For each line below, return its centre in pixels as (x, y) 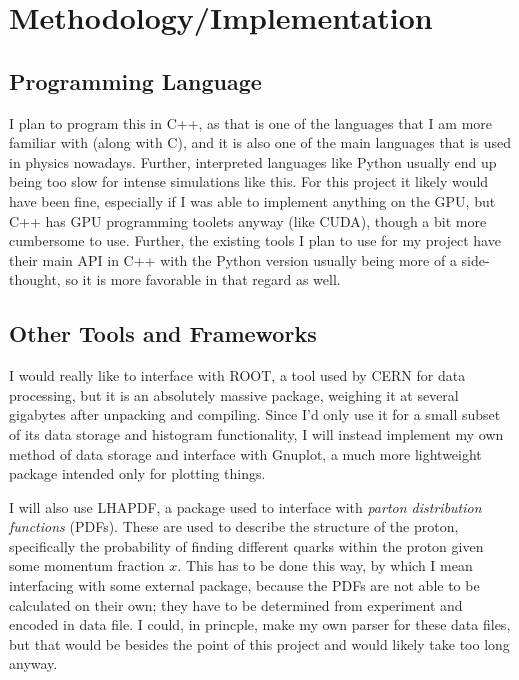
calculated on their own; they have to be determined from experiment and (236, 604)
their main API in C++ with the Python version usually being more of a (233, 259)
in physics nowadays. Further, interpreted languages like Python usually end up (253, 161)
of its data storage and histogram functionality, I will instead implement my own (256, 433)
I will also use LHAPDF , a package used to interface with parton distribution (245, 506)
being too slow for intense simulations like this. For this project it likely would (249, 181)
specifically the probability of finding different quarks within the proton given (246, 545)
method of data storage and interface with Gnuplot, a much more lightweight (245, 453)
